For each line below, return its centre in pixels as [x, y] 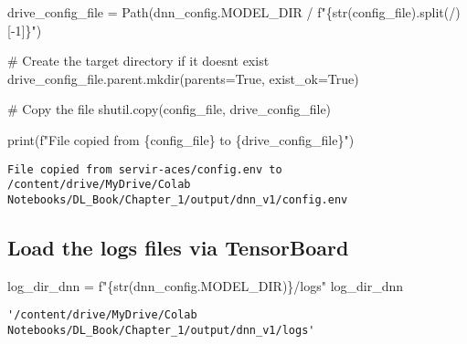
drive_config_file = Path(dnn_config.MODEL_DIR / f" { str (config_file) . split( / [232, 12]
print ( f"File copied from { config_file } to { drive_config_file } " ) [181, 139]
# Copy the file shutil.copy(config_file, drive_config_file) [170, 109]
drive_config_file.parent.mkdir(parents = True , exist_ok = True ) [183, 78]
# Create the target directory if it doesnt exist [138, 61]
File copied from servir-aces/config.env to [145, 169]
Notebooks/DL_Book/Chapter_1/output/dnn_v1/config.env [178, 199]
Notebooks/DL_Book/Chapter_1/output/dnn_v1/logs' [161, 330]
